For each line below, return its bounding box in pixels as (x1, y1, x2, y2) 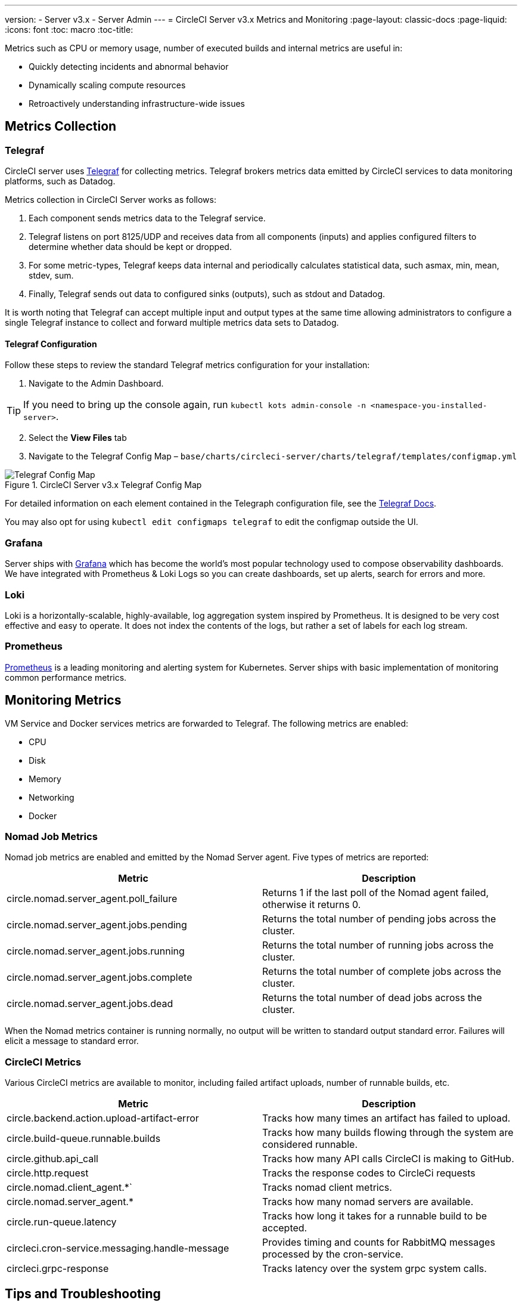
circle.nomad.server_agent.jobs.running (7, 945, 185, 958)
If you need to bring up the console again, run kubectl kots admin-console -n (23, 399, 366, 411)
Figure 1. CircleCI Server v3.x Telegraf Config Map (5, 480, 202, 490)
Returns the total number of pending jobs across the (262, 913, 496, 925)
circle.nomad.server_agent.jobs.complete (7, 971, 192, 984)
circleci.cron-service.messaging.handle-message (7, 1242, 229, 1255)
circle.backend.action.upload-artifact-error (7, 1112, 199, 1125)
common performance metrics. (5, 672, 127, 683)
